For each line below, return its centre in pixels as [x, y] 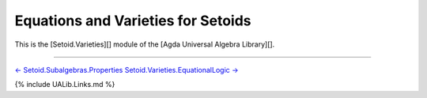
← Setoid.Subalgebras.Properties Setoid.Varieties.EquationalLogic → [127, 70]
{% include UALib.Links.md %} [65, 85]
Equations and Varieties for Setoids [133, 21]
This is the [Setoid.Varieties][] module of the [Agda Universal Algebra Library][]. [145, 44]
